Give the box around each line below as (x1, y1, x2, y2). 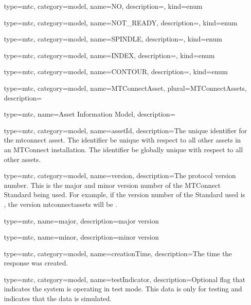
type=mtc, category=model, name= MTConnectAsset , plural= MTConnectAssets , (4, 82, 247, 93)
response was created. (4, 258, 68, 268)
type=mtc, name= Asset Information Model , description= (4, 109, 176, 119)
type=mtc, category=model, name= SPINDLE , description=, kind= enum (4, 34, 222, 44)
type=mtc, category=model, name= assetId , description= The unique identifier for (4, 125, 247, 135)
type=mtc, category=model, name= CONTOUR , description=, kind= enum (4, 66, 228, 77)
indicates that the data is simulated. (4, 293, 112, 304)
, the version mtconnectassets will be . (4, 199, 117, 209)
